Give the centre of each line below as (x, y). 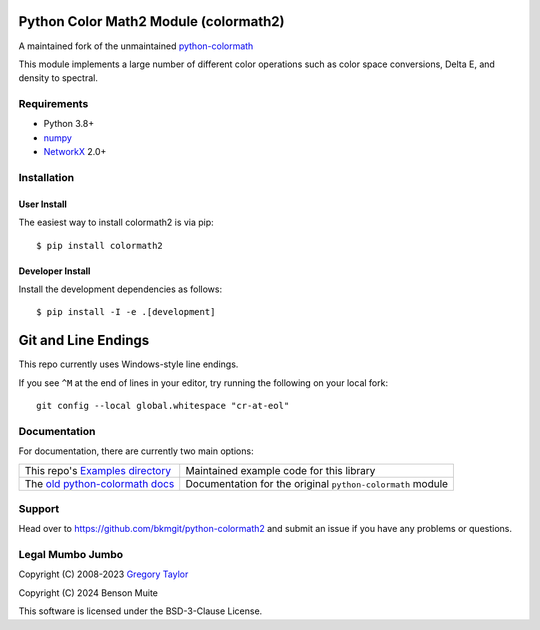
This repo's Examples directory (98, 470)
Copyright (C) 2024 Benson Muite (88, 592)
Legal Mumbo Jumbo (71, 555)
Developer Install (54, 271)
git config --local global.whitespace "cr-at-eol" (163, 406)
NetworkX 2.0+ (75, 152)
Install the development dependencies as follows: (120, 289)
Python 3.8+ (69, 124)
